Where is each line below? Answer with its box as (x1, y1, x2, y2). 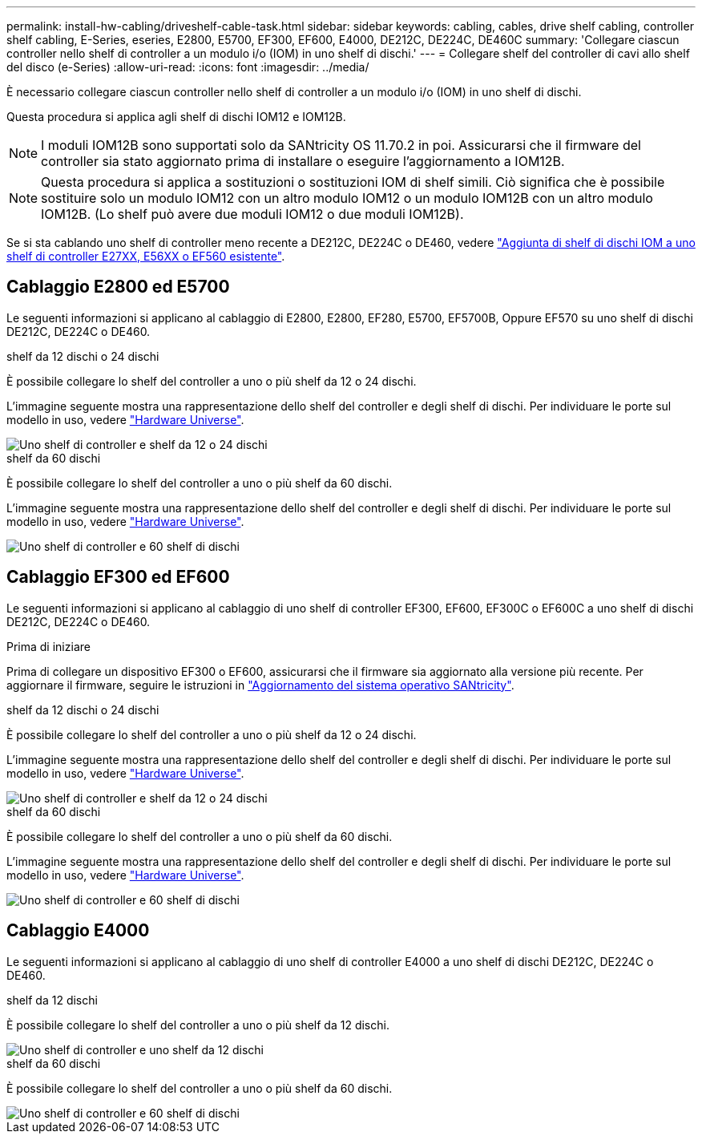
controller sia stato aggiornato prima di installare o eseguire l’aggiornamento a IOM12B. (41, 153, 565, 169)
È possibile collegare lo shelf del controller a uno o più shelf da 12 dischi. (6, 1017, 389, 1032)
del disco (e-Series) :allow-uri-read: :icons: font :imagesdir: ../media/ (6, 60, 369, 74)
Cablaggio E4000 (6, 920, 150, 941)
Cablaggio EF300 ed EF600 (6, 567, 230, 588)
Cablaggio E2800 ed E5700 (6, 277, 230, 297)
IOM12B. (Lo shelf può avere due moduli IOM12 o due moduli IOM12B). (41, 206, 464, 222)
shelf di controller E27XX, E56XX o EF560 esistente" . (6, 249, 285, 263)
